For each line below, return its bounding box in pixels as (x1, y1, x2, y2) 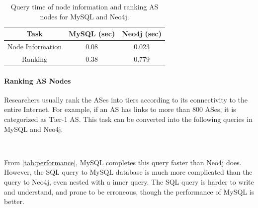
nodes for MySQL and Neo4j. (40, 11, 129, 21)
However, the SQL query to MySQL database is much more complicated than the (4, 167, 253, 177)
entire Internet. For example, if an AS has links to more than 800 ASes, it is (4, 104, 236, 114)
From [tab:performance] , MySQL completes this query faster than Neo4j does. (4, 157, 242, 167)
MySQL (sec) (68, 28, 115, 39)
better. (4, 196, 24, 207)
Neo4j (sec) (122, 28, 162, 39)
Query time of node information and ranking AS (10, 1, 159, 11)
